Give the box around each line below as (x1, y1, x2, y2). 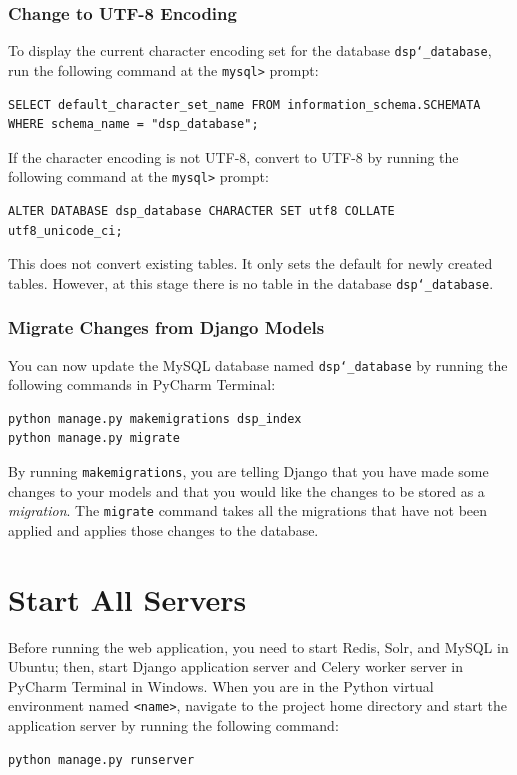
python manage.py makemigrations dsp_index (8, 411, 302, 426)
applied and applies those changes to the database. (8, 519, 319, 540)
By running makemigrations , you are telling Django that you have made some (8, 461, 489, 482)
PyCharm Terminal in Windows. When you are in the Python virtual (8, 675, 434, 696)
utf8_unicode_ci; (8, 223, 123, 238)
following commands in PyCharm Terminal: (8, 374, 276, 395)
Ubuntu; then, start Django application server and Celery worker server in (8, 656, 463, 677)
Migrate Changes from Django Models (8, 315, 325, 340)
